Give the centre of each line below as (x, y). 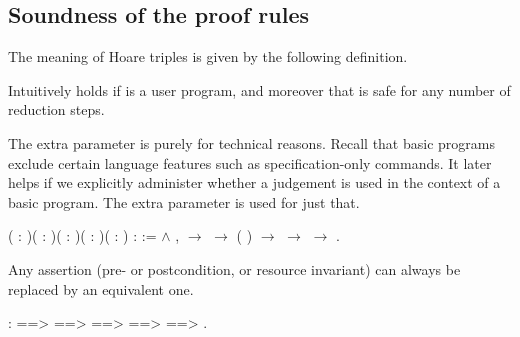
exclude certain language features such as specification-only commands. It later (250, 162)
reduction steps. (56, 109)
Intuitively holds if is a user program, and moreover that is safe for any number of (259, 89)
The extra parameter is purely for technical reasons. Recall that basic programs (251, 142)
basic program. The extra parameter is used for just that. (184, 201)
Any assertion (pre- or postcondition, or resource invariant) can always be (234, 268)
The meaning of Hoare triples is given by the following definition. (208, 56)
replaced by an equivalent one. (101, 288)
